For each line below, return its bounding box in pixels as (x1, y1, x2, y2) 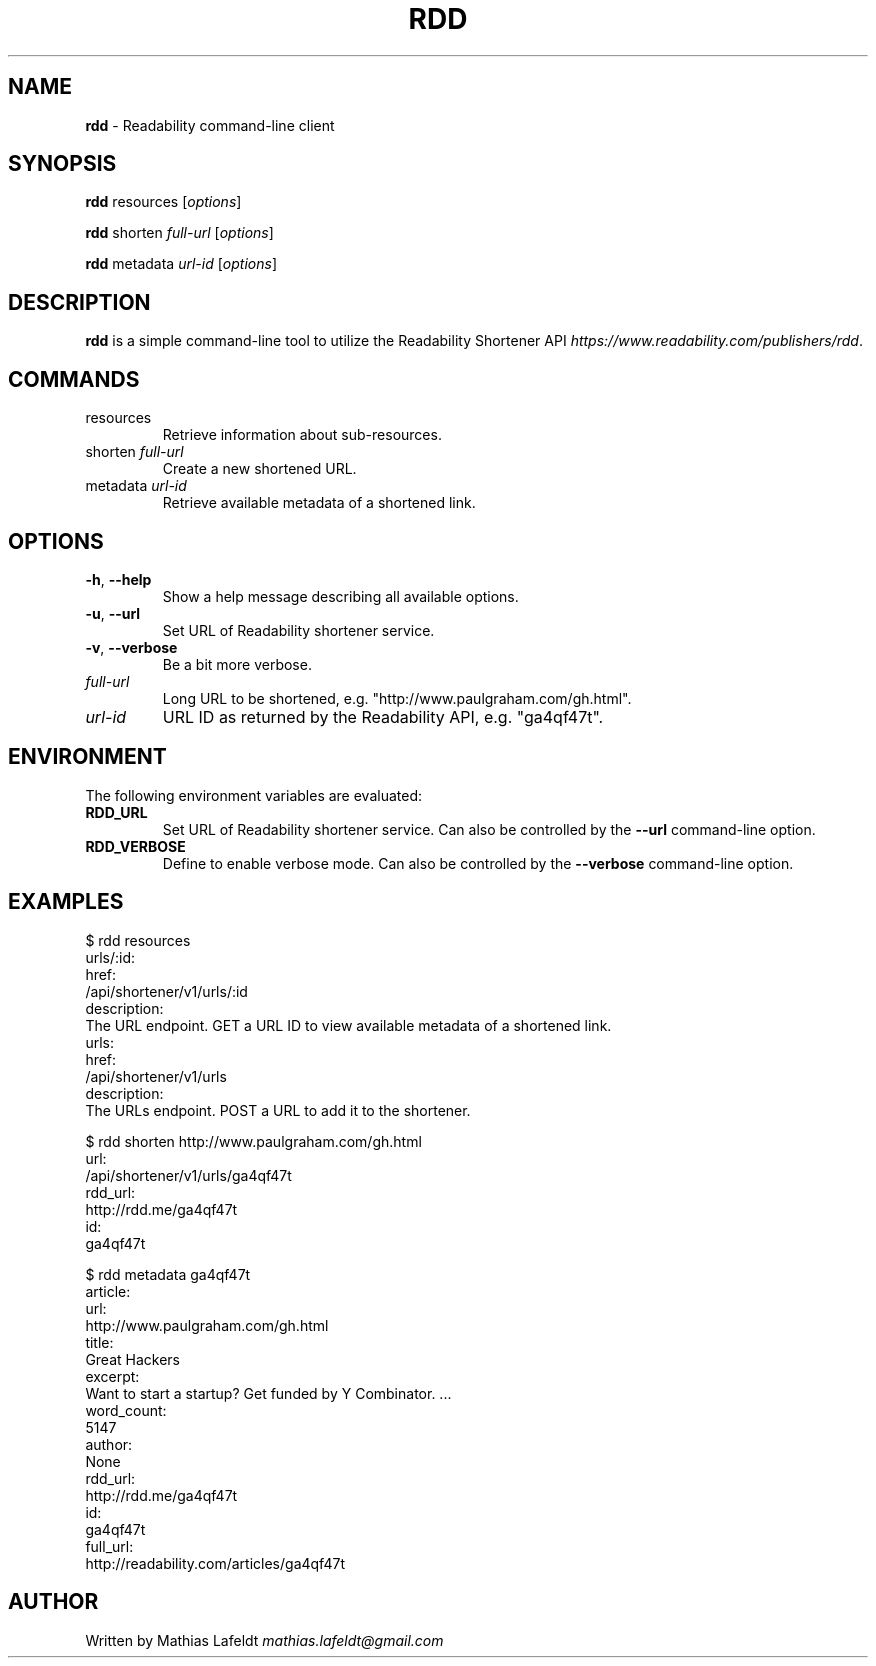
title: (85, 1333, 114, 1351)
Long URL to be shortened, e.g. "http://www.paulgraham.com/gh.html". (162, 689, 632, 707)
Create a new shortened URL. (162, 460, 357, 478)
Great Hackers (85, 1350, 181, 1368)
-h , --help (85, 570, 152, 588)
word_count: (85, 1401, 167, 1419)
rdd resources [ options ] (85, 193, 242, 211)
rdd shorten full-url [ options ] (85, 224, 274, 242)
